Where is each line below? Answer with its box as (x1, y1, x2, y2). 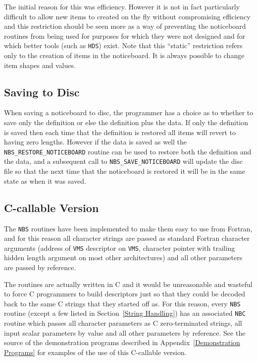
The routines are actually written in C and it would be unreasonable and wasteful (4, 279, 253, 289)
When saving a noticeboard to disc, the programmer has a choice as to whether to (4, 107, 254, 118)
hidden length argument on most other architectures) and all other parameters (4, 252, 243, 263)
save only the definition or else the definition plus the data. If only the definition (4, 117, 249, 128)
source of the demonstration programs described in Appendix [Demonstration (4, 337, 240, 348)
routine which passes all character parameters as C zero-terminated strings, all (4, 318, 242, 328)
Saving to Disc (4, 84, 80, 99)
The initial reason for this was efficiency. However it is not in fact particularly (4, 1, 240, 11)
